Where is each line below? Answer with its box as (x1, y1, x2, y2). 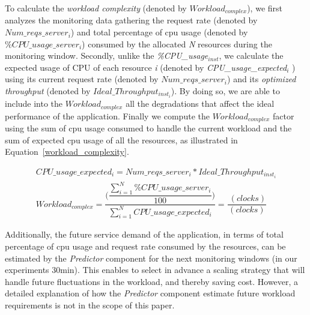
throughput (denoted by (5, 85, 91, 97)
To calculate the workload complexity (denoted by (5, 2, 187, 14)
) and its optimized (227, 73, 296, 85)
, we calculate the (219, 49, 284, 62)
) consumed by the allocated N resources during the (82, 37, 272, 50)
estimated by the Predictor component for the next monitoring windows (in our (5, 251, 297, 264)
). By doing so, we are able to (171, 85, 280, 97)
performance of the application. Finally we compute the (5, 109, 210, 122)
